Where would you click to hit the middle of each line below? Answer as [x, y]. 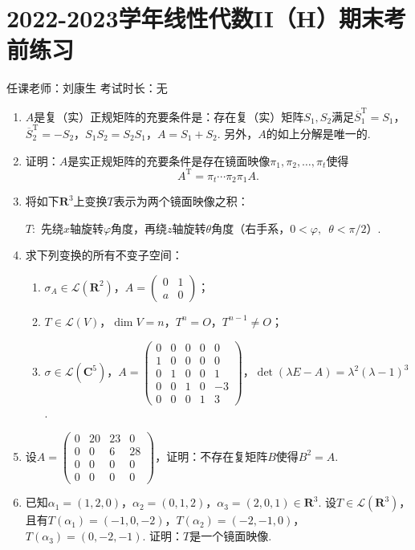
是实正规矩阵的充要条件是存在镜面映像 [169, 160]
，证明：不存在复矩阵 [212, 456]
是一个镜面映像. [231, 536]
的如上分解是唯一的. [318, 133]
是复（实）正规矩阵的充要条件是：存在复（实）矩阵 [169, 116]
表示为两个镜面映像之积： [181, 201]
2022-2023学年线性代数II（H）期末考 [207, 18]
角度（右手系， [251, 228]
